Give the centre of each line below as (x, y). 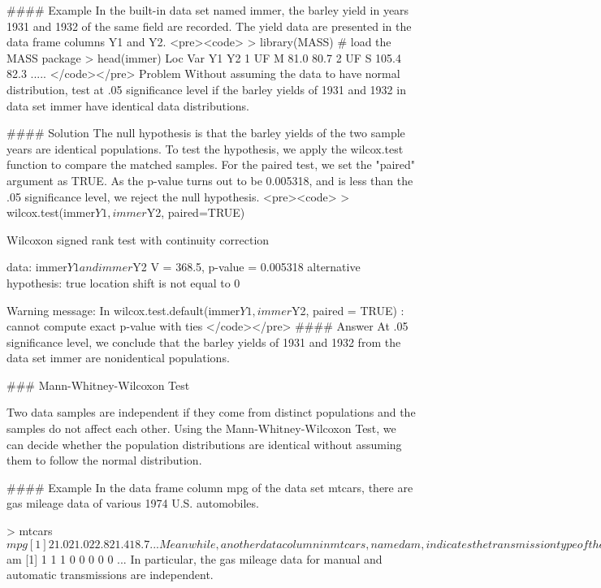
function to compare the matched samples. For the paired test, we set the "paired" (211, 164)
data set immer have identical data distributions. (128, 105)
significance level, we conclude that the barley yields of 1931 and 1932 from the (204, 342)
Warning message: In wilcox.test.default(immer (123, 310)
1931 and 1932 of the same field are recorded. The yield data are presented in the (209, 26)
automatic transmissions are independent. (110, 575)
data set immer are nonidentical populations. (118, 358)
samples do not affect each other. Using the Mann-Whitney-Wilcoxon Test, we (201, 428)
